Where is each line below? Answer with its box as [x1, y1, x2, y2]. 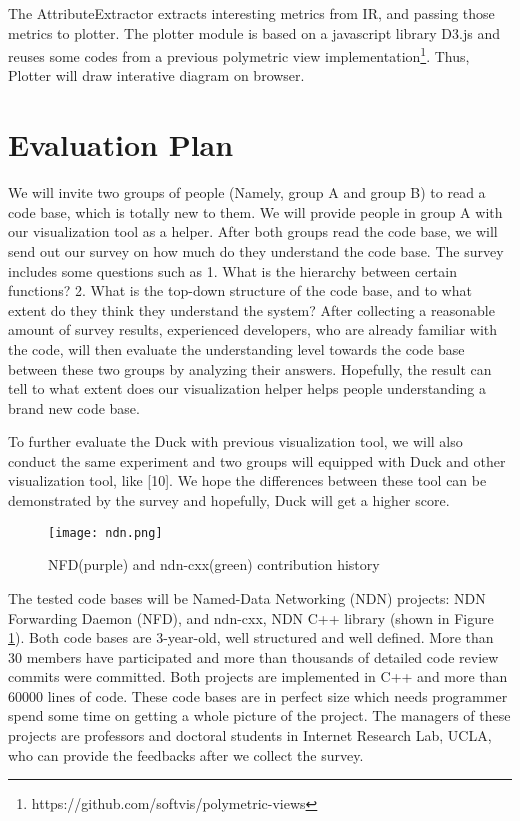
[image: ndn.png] [48, 525, 163, 540]
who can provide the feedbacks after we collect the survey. [8, 744, 364, 765]
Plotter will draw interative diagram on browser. [8, 65, 305, 86]
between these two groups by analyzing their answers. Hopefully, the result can [8, 358, 492, 379]
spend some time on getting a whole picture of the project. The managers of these [8, 705, 511, 726]
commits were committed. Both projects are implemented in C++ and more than [8, 666, 508, 687]
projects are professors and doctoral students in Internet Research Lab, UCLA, [8, 725, 492, 746]
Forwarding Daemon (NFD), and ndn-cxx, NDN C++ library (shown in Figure [8, 607, 494, 628]
